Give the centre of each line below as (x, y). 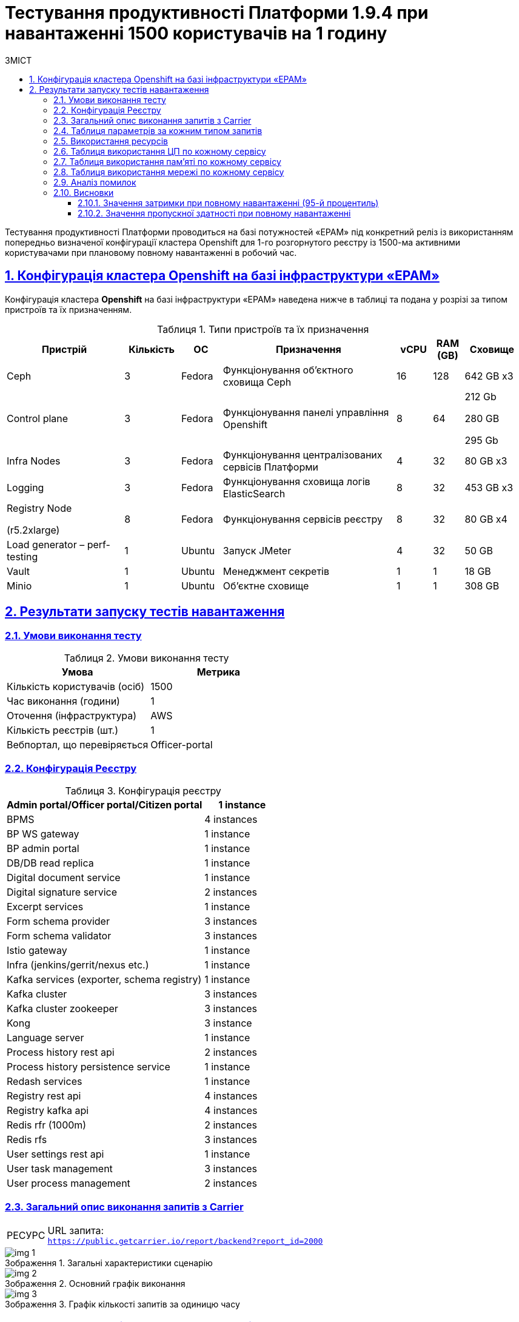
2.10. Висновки (84, 192)
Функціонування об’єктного (288, 370)
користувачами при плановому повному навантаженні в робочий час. (151, 252)
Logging (25, 487)
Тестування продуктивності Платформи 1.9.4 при (217, 13)
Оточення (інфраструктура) (72, 715)
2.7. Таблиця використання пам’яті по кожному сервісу (167, 161)
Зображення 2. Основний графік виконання (95, 1284)
